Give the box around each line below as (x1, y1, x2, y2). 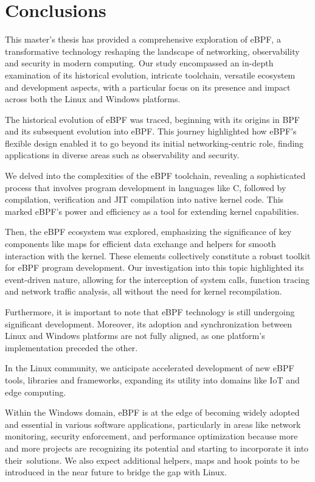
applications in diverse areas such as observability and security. (5, 148, 240, 161)
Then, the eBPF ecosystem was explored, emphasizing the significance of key (5, 225, 292, 238)
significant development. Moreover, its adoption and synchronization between (5, 317, 292, 330)
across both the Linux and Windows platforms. (5, 93, 181, 105)
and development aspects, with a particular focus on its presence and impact (5, 80, 291, 93)
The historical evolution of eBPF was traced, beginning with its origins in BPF (5, 113, 300, 125)
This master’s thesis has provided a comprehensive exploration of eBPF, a (5, 33, 281, 46)
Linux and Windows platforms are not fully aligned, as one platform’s (5, 329, 265, 342)
